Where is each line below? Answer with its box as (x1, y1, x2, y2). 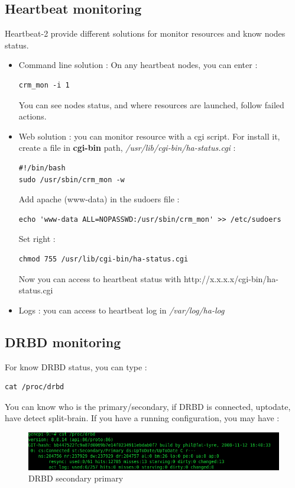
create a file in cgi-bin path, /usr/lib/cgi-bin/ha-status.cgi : (18, 141, 236, 154)
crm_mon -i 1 (18, 80, 70, 89)
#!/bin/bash (18, 163, 66, 172)
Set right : (18, 232, 56, 245)
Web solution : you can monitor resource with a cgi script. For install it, (18, 130, 280, 142)
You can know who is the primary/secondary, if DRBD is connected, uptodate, (5, 400, 291, 412)
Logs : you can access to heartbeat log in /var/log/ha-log (18, 303, 225, 316)
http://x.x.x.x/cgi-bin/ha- (183, 272, 278, 285)
